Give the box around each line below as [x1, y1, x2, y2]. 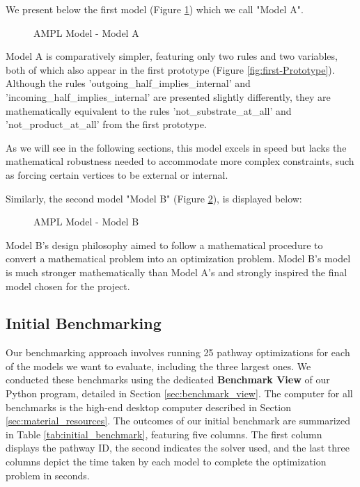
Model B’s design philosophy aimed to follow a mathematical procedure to [6, 237, 323, 252]
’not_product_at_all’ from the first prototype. [6, 117, 207, 131]
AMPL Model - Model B [33, 214, 139, 229]
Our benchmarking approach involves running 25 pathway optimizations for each [6, 345, 350, 360]
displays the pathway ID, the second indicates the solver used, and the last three [6, 440, 350, 455]
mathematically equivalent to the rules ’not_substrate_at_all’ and [6, 103, 292, 118]
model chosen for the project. [6, 278, 130, 293]
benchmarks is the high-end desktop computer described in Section [6, 399, 291, 414]
